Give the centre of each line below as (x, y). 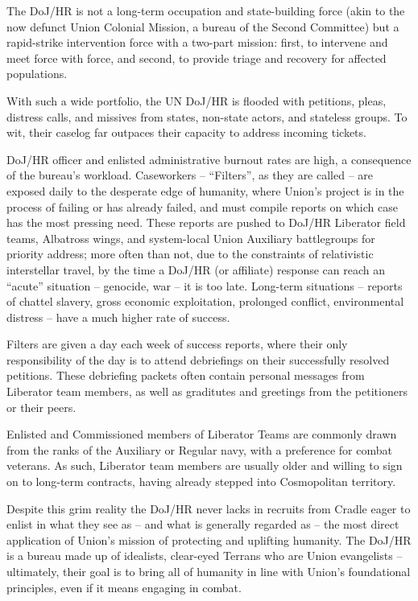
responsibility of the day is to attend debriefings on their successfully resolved (198, 359)
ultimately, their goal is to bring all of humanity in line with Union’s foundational (209, 571)
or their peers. (41, 407)
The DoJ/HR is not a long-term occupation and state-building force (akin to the (206, 10)
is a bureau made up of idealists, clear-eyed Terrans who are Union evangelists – (205, 556)
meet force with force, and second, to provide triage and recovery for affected (197, 58)
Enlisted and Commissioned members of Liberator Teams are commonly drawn (202, 434)
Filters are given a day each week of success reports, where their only (177, 344)
